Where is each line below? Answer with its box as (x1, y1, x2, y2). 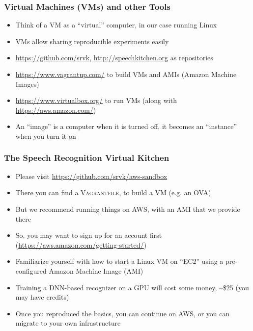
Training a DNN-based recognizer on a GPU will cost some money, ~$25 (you (15, 282, 249, 292)
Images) (15, 78, 39, 89)
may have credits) (15, 292, 69, 302)
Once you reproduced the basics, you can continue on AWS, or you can (15, 308, 230, 318)
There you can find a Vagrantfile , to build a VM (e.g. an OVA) (15, 187, 211, 198)
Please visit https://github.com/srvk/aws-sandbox (15, 171, 168, 181)
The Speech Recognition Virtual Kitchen (4, 152, 169, 164)
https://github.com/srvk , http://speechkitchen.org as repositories (15, 52, 213, 63)
